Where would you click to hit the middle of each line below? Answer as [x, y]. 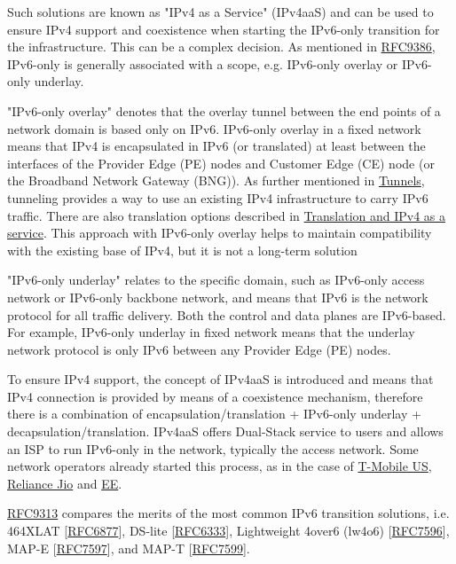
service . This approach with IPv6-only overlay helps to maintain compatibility [220, 233]
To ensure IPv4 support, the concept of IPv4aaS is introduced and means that [220, 379]
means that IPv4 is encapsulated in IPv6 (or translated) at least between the [216, 146]
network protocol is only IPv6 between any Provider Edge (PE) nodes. [199, 349]
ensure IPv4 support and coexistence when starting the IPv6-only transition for [224, 29]
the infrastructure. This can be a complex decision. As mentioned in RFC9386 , [221, 47]
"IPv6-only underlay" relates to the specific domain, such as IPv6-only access [216, 280]
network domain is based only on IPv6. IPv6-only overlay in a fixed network [214, 128]
